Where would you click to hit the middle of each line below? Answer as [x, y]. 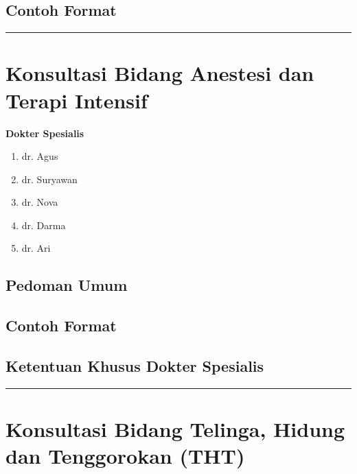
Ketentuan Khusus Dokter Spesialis [135, 366]
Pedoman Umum [67, 285]
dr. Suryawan [49, 179]
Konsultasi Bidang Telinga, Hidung [175, 429]
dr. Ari [36, 248]
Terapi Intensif [77, 100]
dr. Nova [40, 202]
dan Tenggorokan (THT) [125, 456]
